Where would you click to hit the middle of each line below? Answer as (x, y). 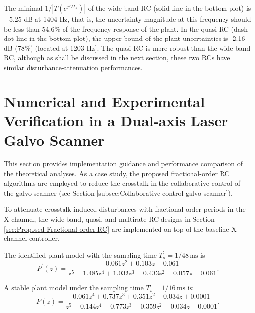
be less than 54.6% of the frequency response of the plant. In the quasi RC (116, 28)
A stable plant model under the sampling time (74, 288)
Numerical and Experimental (105, 101)
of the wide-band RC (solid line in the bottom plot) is (169, 8)
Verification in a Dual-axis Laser (116, 120)
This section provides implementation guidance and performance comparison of (124, 164)
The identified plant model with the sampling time (80, 254)
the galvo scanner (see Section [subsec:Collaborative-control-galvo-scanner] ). (118, 192)
